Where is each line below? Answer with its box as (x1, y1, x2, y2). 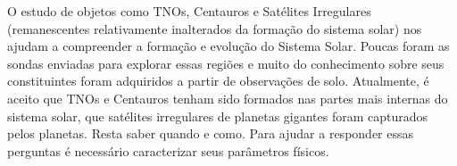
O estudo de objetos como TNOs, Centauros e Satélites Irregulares (7, 2, 371, 20)
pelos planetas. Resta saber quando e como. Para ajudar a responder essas (7, 124, 414, 143)
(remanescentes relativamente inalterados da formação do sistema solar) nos (7, 19, 422, 37)
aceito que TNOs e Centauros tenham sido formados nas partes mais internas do (7, 88, 448, 107)
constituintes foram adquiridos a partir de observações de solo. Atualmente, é (7, 71, 429, 90)
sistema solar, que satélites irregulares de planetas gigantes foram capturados (7, 106, 428, 125)
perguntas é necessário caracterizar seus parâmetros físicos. (7, 141, 329, 160)
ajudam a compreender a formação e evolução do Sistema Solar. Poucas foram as (7, 37, 450, 55)
